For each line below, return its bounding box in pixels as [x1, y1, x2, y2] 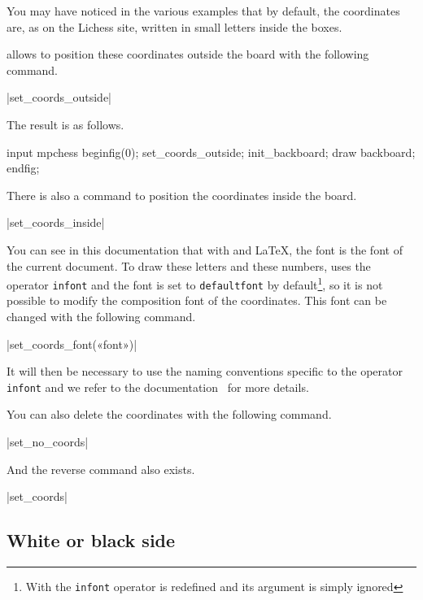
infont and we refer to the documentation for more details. [7, 378, 309, 395]
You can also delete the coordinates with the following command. [7, 406, 332, 423]
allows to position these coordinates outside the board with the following [7, 46, 369, 63]
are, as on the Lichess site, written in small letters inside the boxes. [7, 18, 342, 35]
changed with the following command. [7, 308, 196, 325]
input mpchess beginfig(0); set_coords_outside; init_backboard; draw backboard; [7, 143, 416, 160]
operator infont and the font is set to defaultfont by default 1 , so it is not [7, 274, 383, 293]
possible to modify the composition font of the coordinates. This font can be [7, 292, 387, 309]
